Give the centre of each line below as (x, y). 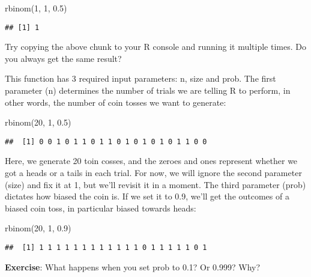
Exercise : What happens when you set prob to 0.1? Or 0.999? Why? (133, 266)
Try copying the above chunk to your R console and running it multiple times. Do (155, 47)
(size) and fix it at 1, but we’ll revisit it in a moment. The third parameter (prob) (155, 184)
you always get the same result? (63, 58)
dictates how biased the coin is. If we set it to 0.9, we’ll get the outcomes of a (147, 196)
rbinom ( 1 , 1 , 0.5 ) (36, 8)
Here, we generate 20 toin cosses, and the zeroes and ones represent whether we (151, 161)
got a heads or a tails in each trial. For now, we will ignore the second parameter (153, 173)
